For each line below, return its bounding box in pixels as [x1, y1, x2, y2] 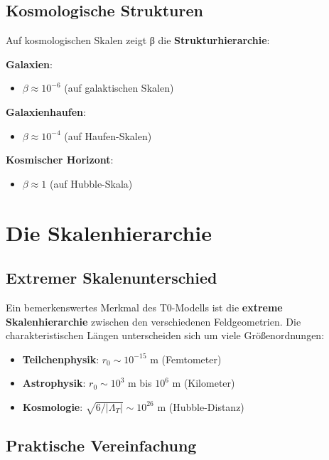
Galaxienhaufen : [6, 104, 86, 119]
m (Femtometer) [150, 351, 222, 366]
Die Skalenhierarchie [6, 218, 212, 247]
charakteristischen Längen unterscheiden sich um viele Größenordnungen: [6, 328, 325, 343]
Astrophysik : [22, 375, 86, 390]
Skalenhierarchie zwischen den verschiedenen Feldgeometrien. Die [6, 314, 301, 328]
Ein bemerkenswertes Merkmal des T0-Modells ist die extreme [6, 299, 283, 314]
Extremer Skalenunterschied [6, 267, 217, 289]
